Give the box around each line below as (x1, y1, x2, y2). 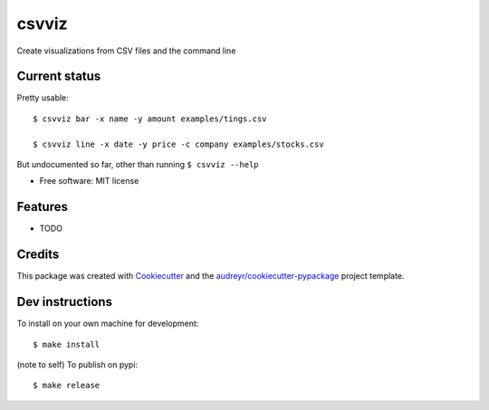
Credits (16, 247, 60, 262)
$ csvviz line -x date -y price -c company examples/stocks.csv (33, 138, 325, 149)
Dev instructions (16, 294, 113, 310)
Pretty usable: (16, 92, 70, 103)
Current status (16, 69, 101, 84)
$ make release (33, 380, 101, 391)
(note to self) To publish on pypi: (16, 358, 139, 370)
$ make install (33, 339, 101, 349)
